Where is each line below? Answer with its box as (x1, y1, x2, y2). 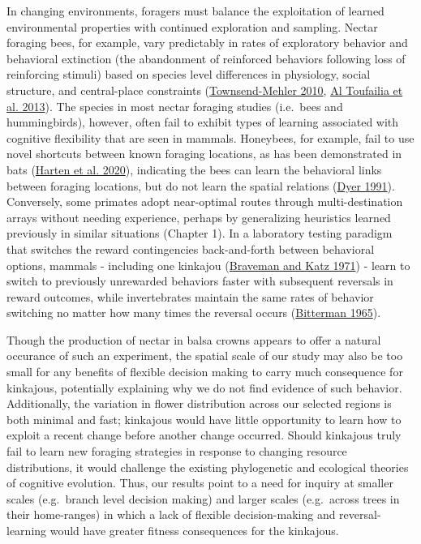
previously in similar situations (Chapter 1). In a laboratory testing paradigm (6, 225, 393, 242)
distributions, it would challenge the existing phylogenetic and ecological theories (6, 458, 409, 475)
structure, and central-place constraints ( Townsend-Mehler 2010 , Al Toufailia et (6, 81, 403, 98)
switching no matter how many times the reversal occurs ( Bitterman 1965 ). (6, 304, 381, 321)
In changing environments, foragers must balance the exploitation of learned (6, 2, 384, 19)
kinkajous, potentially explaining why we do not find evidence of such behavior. (6, 379, 402, 396)
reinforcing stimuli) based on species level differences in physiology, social (6, 66, 371, 83)
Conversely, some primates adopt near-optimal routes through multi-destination (6, 193, 403, 210)
